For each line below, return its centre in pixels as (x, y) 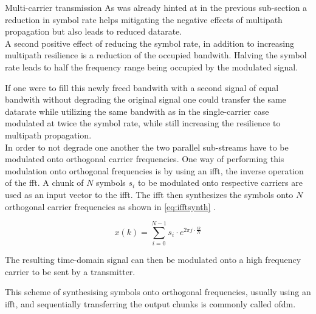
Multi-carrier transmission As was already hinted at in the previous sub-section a (156, 7)
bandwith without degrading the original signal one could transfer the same (146, 99)
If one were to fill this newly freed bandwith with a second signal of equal (142, 87)
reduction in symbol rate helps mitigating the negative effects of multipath (144, 19)
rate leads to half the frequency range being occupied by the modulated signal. (152, 67)
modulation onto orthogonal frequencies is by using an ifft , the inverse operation (154, 170)
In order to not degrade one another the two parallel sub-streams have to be (147, 147)
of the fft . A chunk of (44, 183)
